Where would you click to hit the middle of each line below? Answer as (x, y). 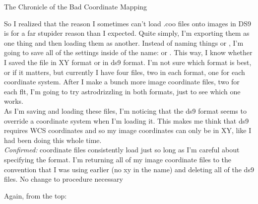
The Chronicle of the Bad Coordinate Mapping (76, 6)
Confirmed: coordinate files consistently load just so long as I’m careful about (122, 150)
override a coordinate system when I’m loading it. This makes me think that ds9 (127, 120)
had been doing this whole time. (53, 140)
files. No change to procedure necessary (64, 179)
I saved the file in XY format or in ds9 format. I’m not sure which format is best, (128, 62)
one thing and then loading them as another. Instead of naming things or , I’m (124, 42)
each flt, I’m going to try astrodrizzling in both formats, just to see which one (122, 91)
